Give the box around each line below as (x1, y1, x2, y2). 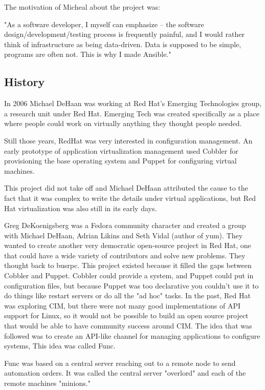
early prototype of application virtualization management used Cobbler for (4, 145, 238, 156)
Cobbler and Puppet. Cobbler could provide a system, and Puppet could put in (4, 270, 254, 281)
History (4, 74, 45, 90)
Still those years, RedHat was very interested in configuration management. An (4, 135, 253, 146)
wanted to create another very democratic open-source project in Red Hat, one (4, 240, 251, 251)
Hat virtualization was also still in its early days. (4, 202, 157, 213)
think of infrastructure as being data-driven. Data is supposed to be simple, (4, 38, 241, 49)
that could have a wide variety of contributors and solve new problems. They (4, 250, 246, 260)
